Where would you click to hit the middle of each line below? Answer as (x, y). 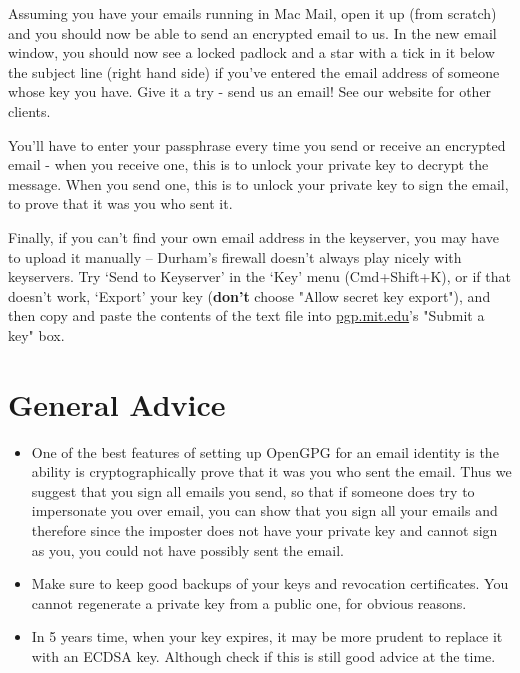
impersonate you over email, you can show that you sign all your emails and (264, 510)
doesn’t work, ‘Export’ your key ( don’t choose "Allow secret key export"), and (249, 295)
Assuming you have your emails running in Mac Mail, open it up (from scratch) (252, 13)
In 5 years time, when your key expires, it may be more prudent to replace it (267, 636)
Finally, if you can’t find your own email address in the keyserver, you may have (253, 236)
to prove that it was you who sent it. (120, 203)
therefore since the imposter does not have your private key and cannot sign (264, 530)
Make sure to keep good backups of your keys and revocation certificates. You (270, 583)
